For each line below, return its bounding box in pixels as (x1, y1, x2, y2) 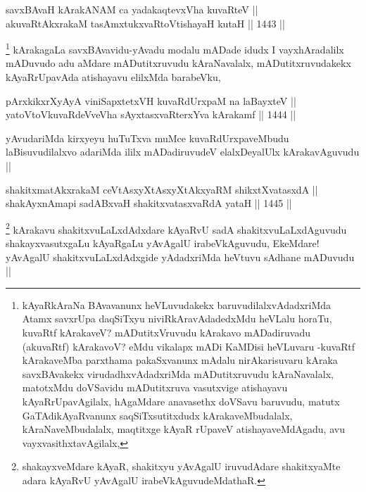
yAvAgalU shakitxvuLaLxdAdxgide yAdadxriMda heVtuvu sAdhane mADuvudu (6, 249, 355, 264)
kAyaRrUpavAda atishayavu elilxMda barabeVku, (6, 70, 221, 84)
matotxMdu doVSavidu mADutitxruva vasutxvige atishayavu (22, 380, 288, 395)
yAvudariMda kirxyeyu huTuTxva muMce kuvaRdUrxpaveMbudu (6, 130, 289, 145)
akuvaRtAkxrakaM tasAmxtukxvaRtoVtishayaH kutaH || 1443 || (6, 15, 285, 30)
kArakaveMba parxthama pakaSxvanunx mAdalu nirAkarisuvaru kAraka (22, 353, 338, 367)
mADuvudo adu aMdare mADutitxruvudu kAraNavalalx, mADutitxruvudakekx (6, 56, 351, 70)
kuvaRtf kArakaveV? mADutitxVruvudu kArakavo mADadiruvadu (22, 325, 310, 339)
